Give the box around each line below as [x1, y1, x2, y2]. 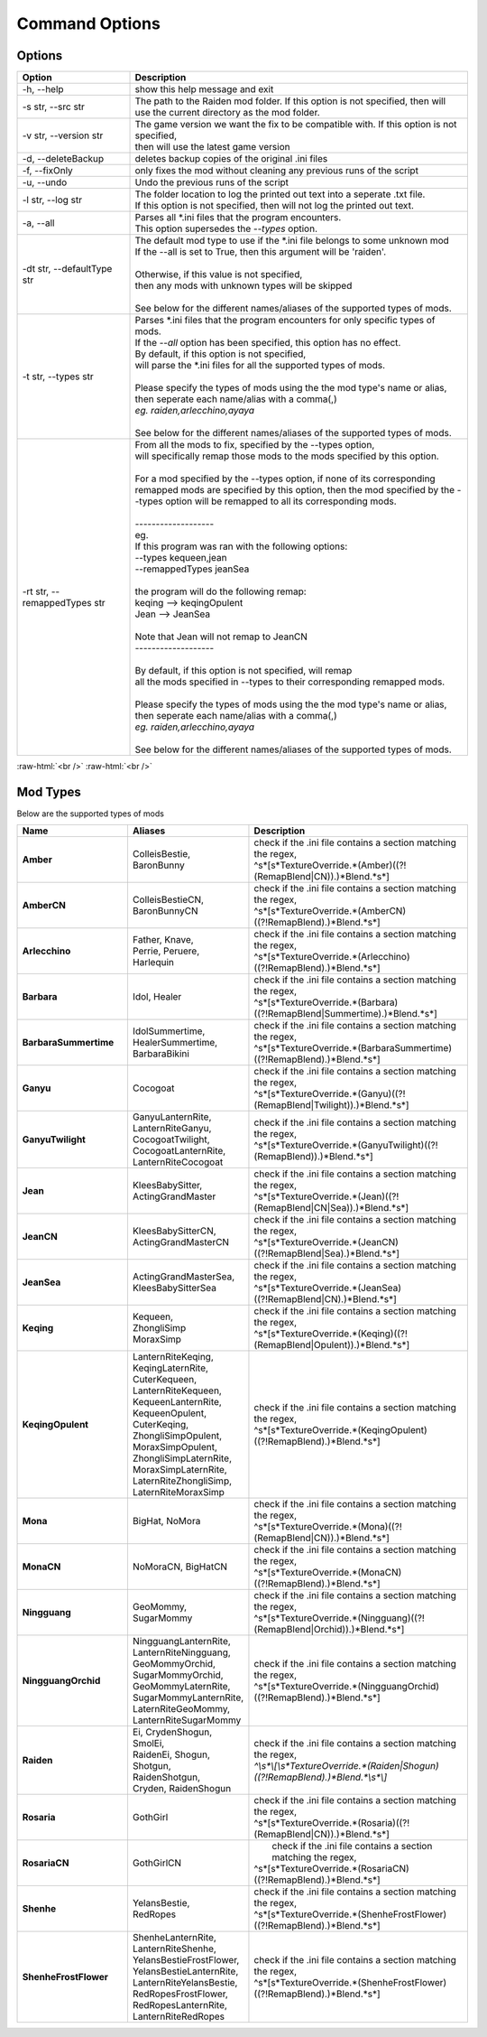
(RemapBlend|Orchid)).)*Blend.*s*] [253, 1623, 405, 1636]
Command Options [16, 14, 161, 33]
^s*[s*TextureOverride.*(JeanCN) [253, 1236, 399, 1249]
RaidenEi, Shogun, [132, 1748, 211, 1761]
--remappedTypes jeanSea [134, 563, 250, 575]
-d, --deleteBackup [22, 153, 105, 165]
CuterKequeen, [132, 1373, 198, 1386]
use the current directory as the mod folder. [134, 107, 320, 119]
